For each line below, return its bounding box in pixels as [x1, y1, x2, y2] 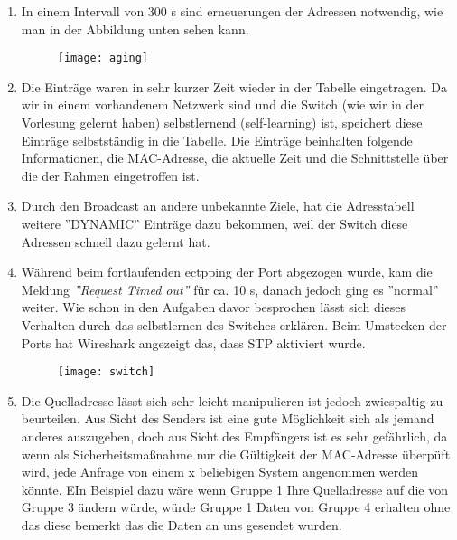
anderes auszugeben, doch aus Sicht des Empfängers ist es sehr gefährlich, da [21, 427, 448, 445]
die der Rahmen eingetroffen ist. [21, 166, 200, 185]
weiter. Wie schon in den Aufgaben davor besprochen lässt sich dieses [21, 298, 406, 317]
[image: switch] [57, 365, 155, 379]
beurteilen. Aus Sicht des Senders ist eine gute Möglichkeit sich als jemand [21, 409, 434, 428]
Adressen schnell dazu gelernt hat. [21, 232, 210, 251]
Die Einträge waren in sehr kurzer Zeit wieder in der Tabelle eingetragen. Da [21, 77, 447, 96]
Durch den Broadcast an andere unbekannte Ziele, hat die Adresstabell [21, 196, 415, 215]
